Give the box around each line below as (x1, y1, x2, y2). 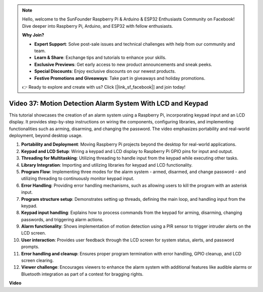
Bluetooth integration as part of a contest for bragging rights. (21, 271, 144, 277)
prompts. (21, 244, 39, 250)
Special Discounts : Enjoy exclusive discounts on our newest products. (34, 68, 176, 74)
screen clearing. (21, 257, 54, 263)
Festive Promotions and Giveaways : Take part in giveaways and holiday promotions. (34, 75, 206, 81)
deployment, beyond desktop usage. (9, 132, 83, 138)
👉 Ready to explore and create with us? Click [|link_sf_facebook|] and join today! (22, 84, 186, 90)
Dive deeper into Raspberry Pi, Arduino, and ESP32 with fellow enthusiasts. (22, 23, 173, 29)
